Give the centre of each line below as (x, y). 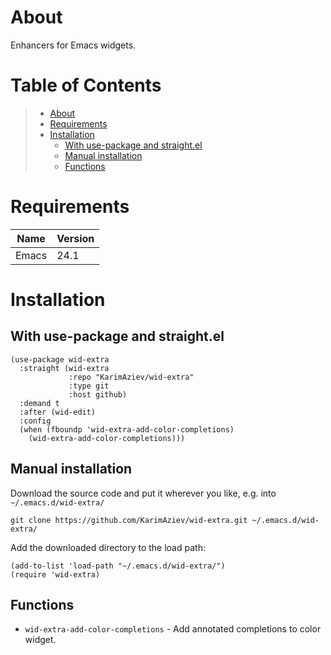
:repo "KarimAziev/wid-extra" (131, 377)
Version (75, 238)
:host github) (98, 394)
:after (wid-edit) (58, 412)
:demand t (39, 403)
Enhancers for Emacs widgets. (73, 45)
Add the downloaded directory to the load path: (108, 547)
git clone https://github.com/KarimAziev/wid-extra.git (129, 520)
